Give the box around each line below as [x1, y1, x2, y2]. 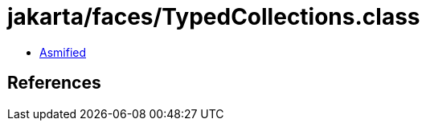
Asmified [39, 45, 87, 59]
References [7, 73, 101, 93]
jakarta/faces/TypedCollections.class [7, 3, 420, 30]
